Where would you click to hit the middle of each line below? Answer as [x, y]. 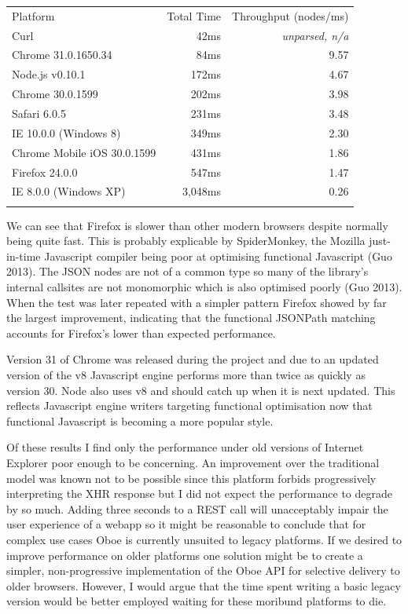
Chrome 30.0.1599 [55, 94]
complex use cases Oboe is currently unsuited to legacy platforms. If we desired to [204, 539]
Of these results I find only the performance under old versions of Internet [185, 447]
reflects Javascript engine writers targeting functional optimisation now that [189, 406]
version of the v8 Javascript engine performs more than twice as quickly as [186, 375]
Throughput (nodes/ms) [290, 15]
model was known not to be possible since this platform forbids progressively [191, 478]
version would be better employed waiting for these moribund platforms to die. [197, 601]
